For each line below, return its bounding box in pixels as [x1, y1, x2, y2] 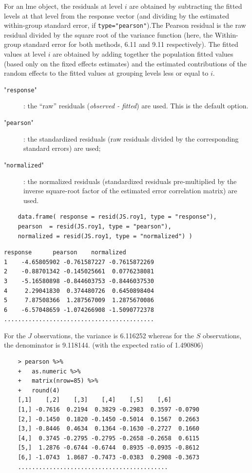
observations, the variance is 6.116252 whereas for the [34, 330, 194, 340]
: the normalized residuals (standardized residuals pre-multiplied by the [23, 176, 237, 186]
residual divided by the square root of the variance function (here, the [4, 29, 213, 40]
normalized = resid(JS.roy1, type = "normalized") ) [18, 232, 193, 240]
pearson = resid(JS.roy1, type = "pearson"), [18, 223, 172, 230]
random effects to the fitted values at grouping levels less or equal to [4, 68, 209, 78]
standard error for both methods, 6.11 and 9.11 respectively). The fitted [23, 39, 238, 49]
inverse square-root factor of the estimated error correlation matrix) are [23, 185, 237, 196]
